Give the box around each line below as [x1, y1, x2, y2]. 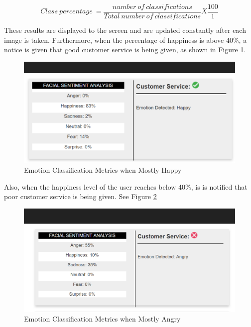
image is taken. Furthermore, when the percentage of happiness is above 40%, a [4, 34, 247, 45]
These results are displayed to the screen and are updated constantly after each [4, 25, 246, 35]
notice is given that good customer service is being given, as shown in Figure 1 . [4, 44, 246, 55]
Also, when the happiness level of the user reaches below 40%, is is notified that [4, 181, 248, 192]
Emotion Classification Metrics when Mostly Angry [24, 314, 181, 324]
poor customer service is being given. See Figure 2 [4, 191, 157, 202]
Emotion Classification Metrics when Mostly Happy [24, 165, 182, 175]
